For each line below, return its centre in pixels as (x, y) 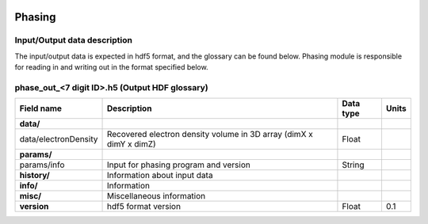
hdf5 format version (144, 207)
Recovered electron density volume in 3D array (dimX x (210, 135)
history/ (35, 176)
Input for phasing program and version (179, 165)
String (353, 165)
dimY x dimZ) (131, 144)
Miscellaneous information (156, 196)
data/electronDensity (59, 139)
